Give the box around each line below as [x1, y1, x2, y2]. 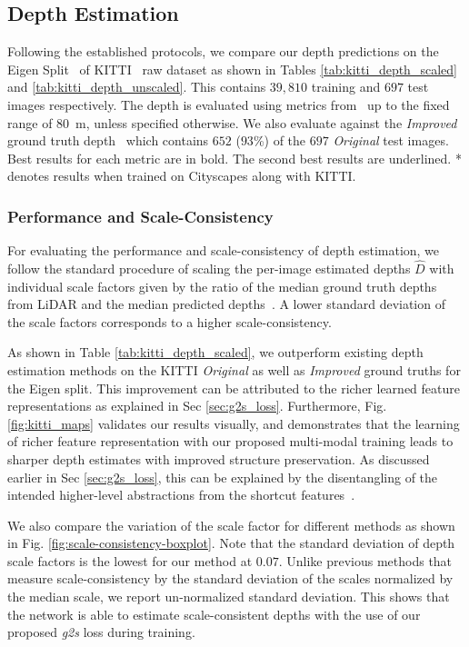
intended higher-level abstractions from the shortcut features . [7, 485, 355, 504]
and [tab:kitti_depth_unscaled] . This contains [7, 77, 266, 96]
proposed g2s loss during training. [7, 622, 195, 642]
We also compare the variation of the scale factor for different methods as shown [7, 515, 455, 534]
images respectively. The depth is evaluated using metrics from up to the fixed [7, 95, 450, 114]
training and [311, 77, 381, 96]
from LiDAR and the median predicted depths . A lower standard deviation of [7, 294, 445, 314]
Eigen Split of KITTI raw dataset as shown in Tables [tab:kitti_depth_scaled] [7, 59, 457, 78]
